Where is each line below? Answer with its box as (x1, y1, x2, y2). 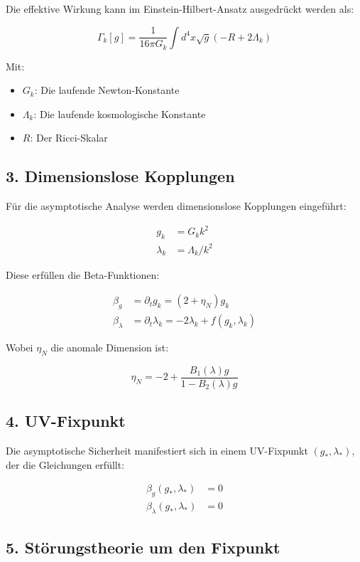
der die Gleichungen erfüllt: (6, 457, 125, 472)
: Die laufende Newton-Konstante (34, 83, 180, 97)
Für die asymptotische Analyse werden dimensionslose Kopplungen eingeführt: (6, 198, 347, 213)
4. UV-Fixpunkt (6, 410, 126, 432)
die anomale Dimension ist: (50, 340, 169, 355)
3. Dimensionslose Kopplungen (6, 165, 235, 187)
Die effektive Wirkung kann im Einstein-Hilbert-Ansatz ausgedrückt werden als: (6, 1, 354, 16)
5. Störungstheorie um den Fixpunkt (6, 536, 280, 558)
